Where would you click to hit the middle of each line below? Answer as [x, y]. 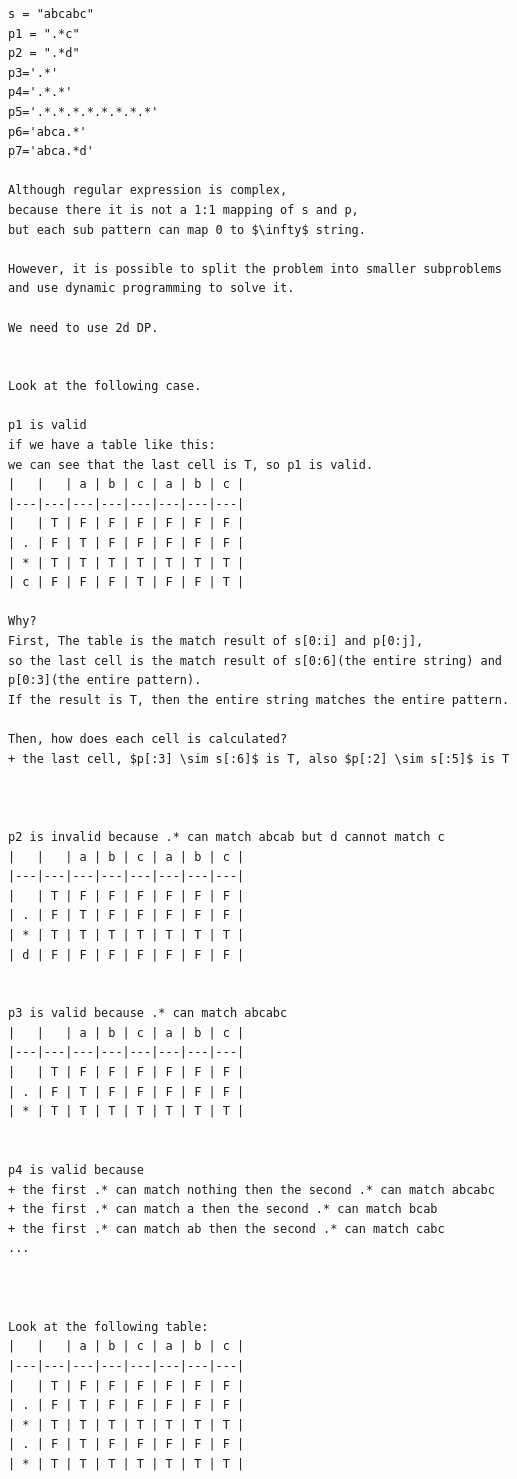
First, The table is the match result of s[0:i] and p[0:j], [216, 641]
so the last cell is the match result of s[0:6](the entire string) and [255, 660]
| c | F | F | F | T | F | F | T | [126, 582]
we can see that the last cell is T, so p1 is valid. [191, 464]
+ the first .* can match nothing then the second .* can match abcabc [251, 1189]
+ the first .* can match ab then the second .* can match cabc [226, 1228]
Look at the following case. [105, 386]
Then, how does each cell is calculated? [148, 738]
